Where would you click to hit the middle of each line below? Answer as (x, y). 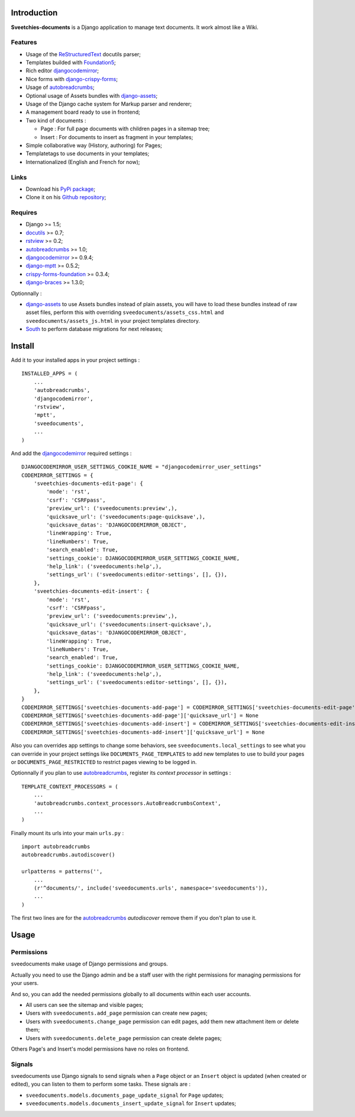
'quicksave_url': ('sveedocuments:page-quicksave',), (126, 516)
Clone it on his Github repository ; (66, 197)
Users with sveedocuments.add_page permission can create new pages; (117, 1013)
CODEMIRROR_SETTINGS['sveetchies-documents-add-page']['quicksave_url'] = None (140, 716)
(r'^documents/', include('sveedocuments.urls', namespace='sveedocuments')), (151, 888)
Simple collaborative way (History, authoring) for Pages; (94, 145)
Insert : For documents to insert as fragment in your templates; (117, 137)
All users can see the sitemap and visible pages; (85, 1004)
